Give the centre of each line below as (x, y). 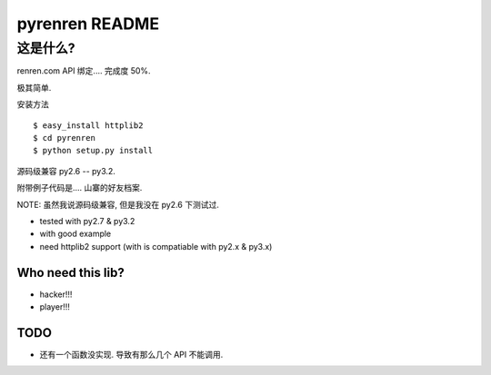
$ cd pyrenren (64, 138)
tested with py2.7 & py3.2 (87, 221)
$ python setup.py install (93, 151)
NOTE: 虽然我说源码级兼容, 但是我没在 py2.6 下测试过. (118, 204)
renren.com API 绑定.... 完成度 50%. (84, 71)
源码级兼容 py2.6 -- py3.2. (66, 171)
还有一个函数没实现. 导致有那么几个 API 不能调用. (131, 354)
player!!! (55, 306)
